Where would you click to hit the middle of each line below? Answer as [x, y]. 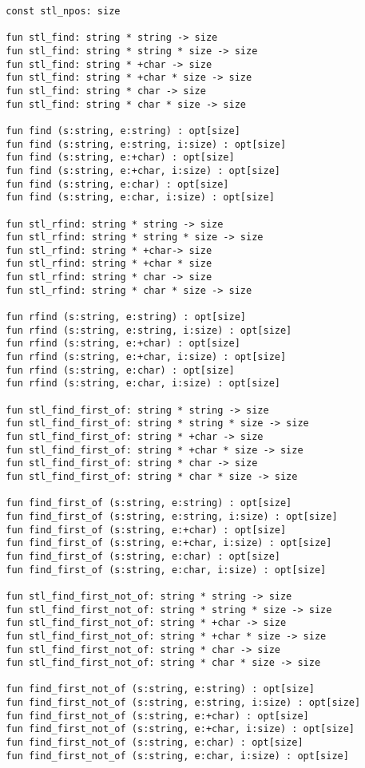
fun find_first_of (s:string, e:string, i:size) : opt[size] [172, 516]
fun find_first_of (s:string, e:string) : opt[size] [149, 503]
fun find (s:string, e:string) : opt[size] [123, 131]
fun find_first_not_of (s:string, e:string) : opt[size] [160, 689]
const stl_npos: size [63, 11]
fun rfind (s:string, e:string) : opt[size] [126, 317]
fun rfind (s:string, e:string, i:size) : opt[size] [149, 330]
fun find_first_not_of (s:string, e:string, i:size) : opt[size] [183, 703]
